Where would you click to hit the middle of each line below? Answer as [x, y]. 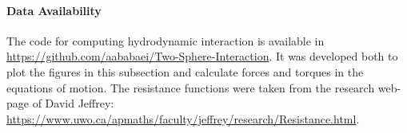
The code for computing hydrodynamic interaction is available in [166, 40]
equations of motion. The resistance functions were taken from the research [191, 87]
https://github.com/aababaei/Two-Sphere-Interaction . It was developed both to [202, 56]
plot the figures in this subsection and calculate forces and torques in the [185, 71]
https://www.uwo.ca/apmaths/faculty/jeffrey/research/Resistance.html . [183, 118]
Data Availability [54, 10]
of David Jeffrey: [73, 103]
